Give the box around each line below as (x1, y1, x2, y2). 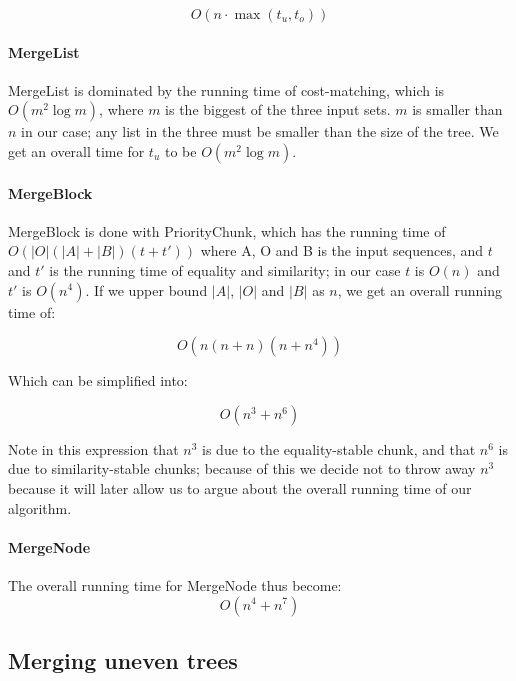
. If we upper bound (85, 279, 208, 300)
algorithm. (8, 497, 72, 518)
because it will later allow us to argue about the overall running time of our (8, 477, 472, 498)
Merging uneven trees (8, 644, 238, 675)
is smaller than (412, 99, 503, 120)
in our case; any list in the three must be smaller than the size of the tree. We (21, 121, 499, 142)
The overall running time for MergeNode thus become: (8, 574, 342, 595)
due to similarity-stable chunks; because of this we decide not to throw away (8, 458, 476, 479)
